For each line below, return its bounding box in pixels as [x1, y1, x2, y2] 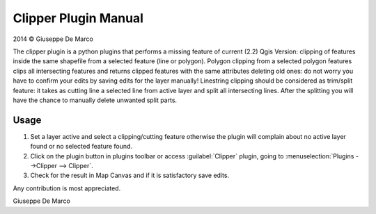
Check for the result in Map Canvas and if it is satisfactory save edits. [30, 171, 230, 180]
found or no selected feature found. [30, 142, 132, 151]
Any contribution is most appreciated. [13, 184, 121, 192]
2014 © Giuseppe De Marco [13, 35, 93, 43]
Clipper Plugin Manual [13, 10, 144, 26]
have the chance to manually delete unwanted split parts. [13, 96, 178, 104]
